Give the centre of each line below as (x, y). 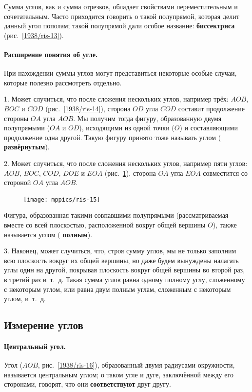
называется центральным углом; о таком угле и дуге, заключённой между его (119, 374)
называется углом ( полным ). (48, 234)
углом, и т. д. (25, 299)
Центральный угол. (35, 346)
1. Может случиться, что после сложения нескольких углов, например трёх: (116, 99)
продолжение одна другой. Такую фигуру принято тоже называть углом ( (113, 137)
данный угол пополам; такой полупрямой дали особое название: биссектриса (119, 26)
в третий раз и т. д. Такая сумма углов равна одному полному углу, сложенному (125, 279)
